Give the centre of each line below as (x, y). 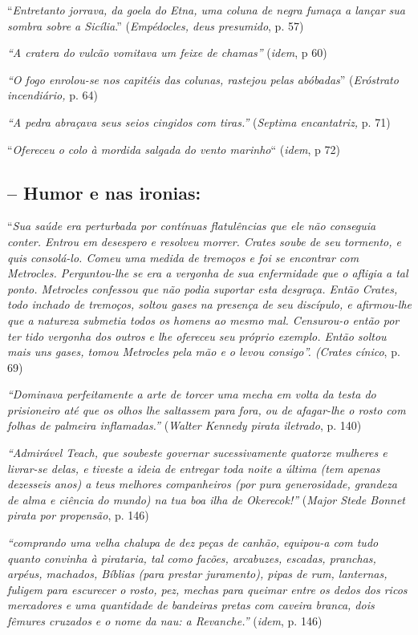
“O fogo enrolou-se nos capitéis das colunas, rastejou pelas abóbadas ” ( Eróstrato (203, 79)
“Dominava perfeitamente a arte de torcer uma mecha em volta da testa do (192, 394)
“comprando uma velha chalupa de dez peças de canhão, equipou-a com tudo (193, 542)
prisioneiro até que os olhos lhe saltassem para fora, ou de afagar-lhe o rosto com (207, 409)
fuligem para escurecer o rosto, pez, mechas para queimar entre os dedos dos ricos (207, 589)
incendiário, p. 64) (53, 95)
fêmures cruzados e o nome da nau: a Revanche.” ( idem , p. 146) (165, 621)
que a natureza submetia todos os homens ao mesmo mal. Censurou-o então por (203, 320)
